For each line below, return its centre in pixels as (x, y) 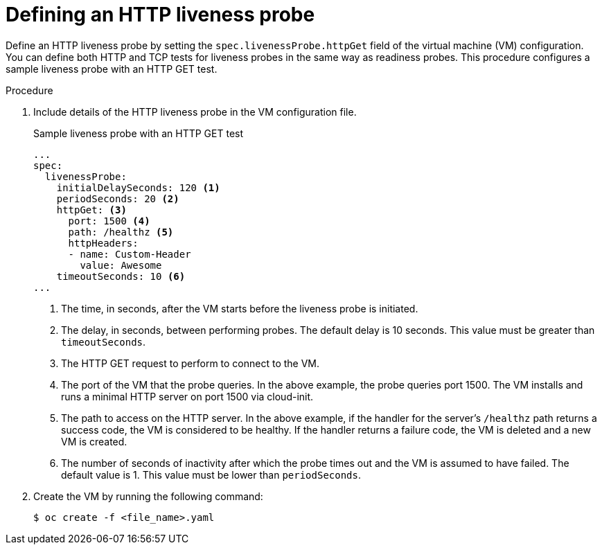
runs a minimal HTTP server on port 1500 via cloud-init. (187, 396)
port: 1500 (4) (109, 221)
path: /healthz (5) (121, 232)
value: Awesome (121, 265)
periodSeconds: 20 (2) (118, 198)
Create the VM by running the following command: (148, 496)
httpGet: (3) (91, 210)
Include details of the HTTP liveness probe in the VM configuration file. (195, 112)
